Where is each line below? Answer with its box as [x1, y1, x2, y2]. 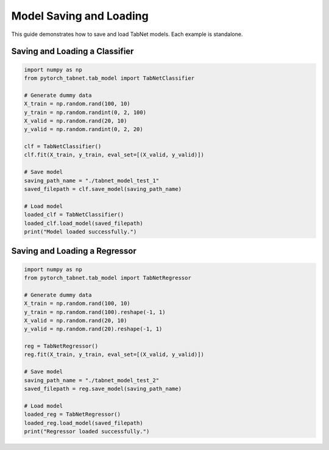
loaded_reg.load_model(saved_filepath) [24, 420, 143, 426]
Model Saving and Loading [11, 9, 149, 23]
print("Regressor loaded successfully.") [24, 427, 150, 435]
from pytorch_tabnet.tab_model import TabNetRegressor [24, 274, 191, 281]
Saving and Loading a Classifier [11, 46, 134, 57]
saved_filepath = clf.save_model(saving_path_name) [24, 186, 182, 193]
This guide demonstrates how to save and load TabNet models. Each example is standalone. [11, 30, 243, 38]
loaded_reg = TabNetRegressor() [24, 411, 121, 418]
